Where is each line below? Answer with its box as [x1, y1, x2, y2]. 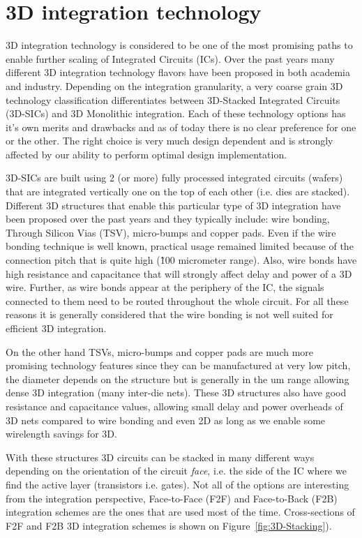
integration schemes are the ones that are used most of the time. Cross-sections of [6, 505, 355, 519]
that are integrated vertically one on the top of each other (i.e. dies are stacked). [6, 184, 350, 199]
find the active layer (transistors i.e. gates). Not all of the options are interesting [6, 477, 349, 491]
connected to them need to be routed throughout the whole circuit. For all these [6, 293, 349, 308]
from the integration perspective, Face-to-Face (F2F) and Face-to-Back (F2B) [6, 491, 338, 505]
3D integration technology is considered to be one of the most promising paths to [6, 38, 353, 52]
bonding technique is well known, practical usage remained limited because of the [6, 239, 354, 253]
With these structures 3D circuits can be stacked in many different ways [6, 449, 315, 464]
